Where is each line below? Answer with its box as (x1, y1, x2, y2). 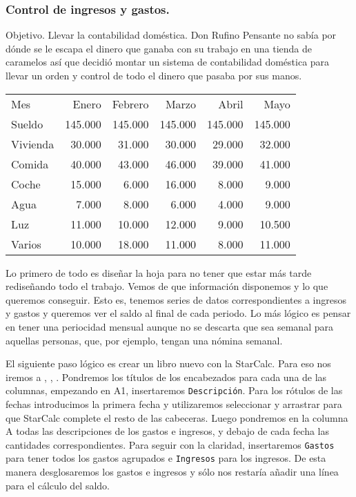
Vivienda (11, 135, 55, 152)
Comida (11, 155, 49, 172)
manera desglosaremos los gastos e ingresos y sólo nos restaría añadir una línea (6, 465, 339, 479)
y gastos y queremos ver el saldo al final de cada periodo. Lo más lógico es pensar (6, 306, 351, 320)
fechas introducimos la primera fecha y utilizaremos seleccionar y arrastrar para (6, 397, 342, 411)
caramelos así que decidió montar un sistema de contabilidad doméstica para (6, 55, 330, 69)
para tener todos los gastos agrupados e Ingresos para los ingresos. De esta (6, 451, 326, 465)
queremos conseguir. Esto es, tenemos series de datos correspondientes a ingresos (6, 292, 346, 306)
